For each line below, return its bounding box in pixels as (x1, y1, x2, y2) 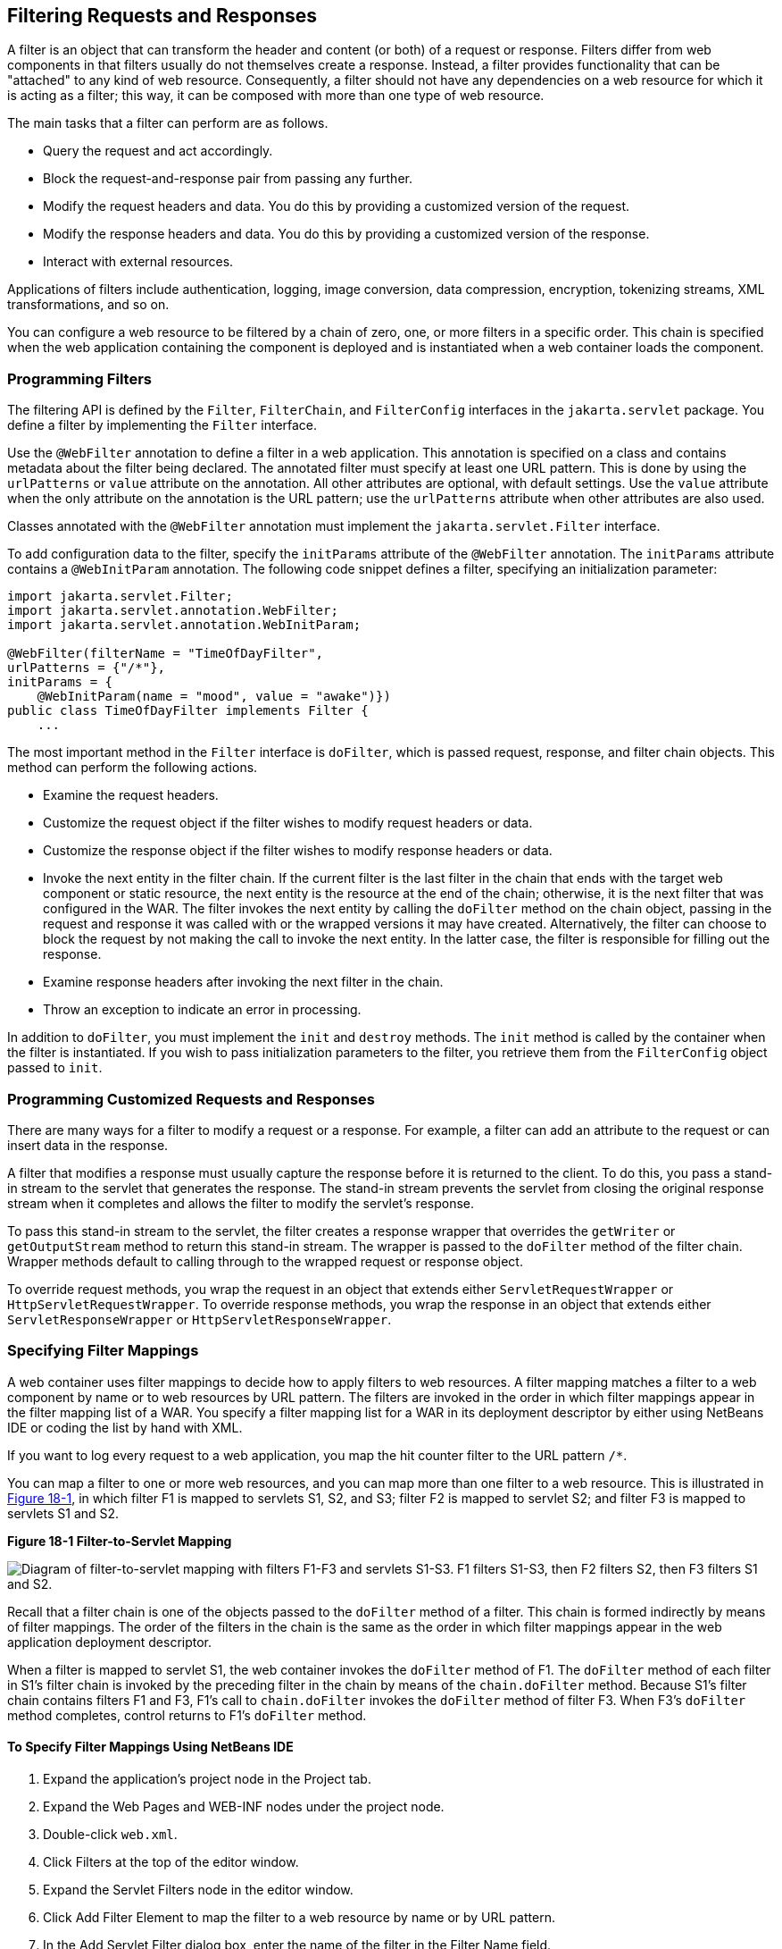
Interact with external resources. (43, 254, 234, 270)
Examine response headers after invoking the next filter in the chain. (43, 974, 444, 990)
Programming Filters (7, 369, 152, 388)
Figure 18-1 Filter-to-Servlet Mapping (7, 1533, 232, 1549)
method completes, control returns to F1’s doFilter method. (7, 1707, 367, 1723)
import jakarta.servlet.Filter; (7, 589, 233, 604)
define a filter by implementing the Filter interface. (7, 417, 318, 433)
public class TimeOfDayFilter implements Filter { (7, 703, 369, 718)
